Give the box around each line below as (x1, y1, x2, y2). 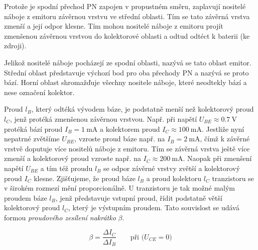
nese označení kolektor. (4, 87, 75, 97)
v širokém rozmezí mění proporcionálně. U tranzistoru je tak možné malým (4, 183, 235, 193)
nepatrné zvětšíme (4, 133, 60, 144)
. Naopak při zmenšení (183, 153, 252, 163)
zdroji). (4, 40, 27, 51)
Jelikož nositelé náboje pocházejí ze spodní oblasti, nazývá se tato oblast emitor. (4, 57, 251, 67)
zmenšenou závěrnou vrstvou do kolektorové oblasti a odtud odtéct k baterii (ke (4, 30, 250, 41)
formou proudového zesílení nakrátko (4, 212, 116, 222)
